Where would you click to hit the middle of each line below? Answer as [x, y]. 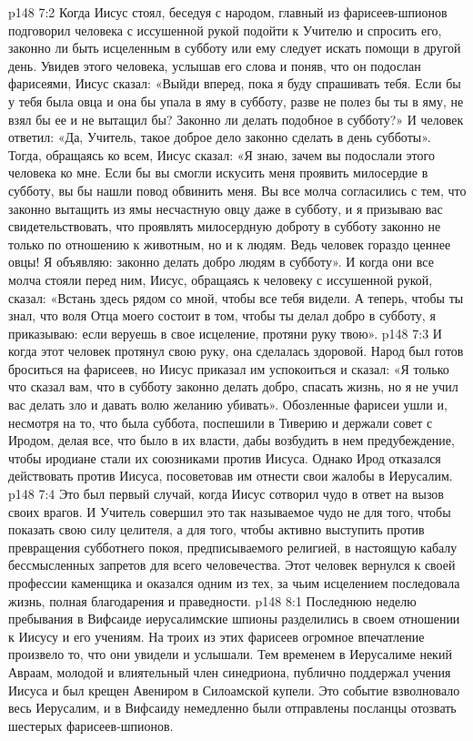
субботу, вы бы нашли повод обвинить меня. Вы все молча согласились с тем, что [237, 190]
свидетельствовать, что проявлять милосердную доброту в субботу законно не [225, 226]
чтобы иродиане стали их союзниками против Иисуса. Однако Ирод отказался [225, 457]
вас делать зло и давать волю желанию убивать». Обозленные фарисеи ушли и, [228, 405]
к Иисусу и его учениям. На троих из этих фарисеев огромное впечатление [216, 636]
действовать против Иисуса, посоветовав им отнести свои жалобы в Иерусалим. [231, 476]
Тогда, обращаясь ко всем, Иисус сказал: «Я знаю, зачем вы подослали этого [221, 154]
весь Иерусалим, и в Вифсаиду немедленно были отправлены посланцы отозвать [232, 708]
